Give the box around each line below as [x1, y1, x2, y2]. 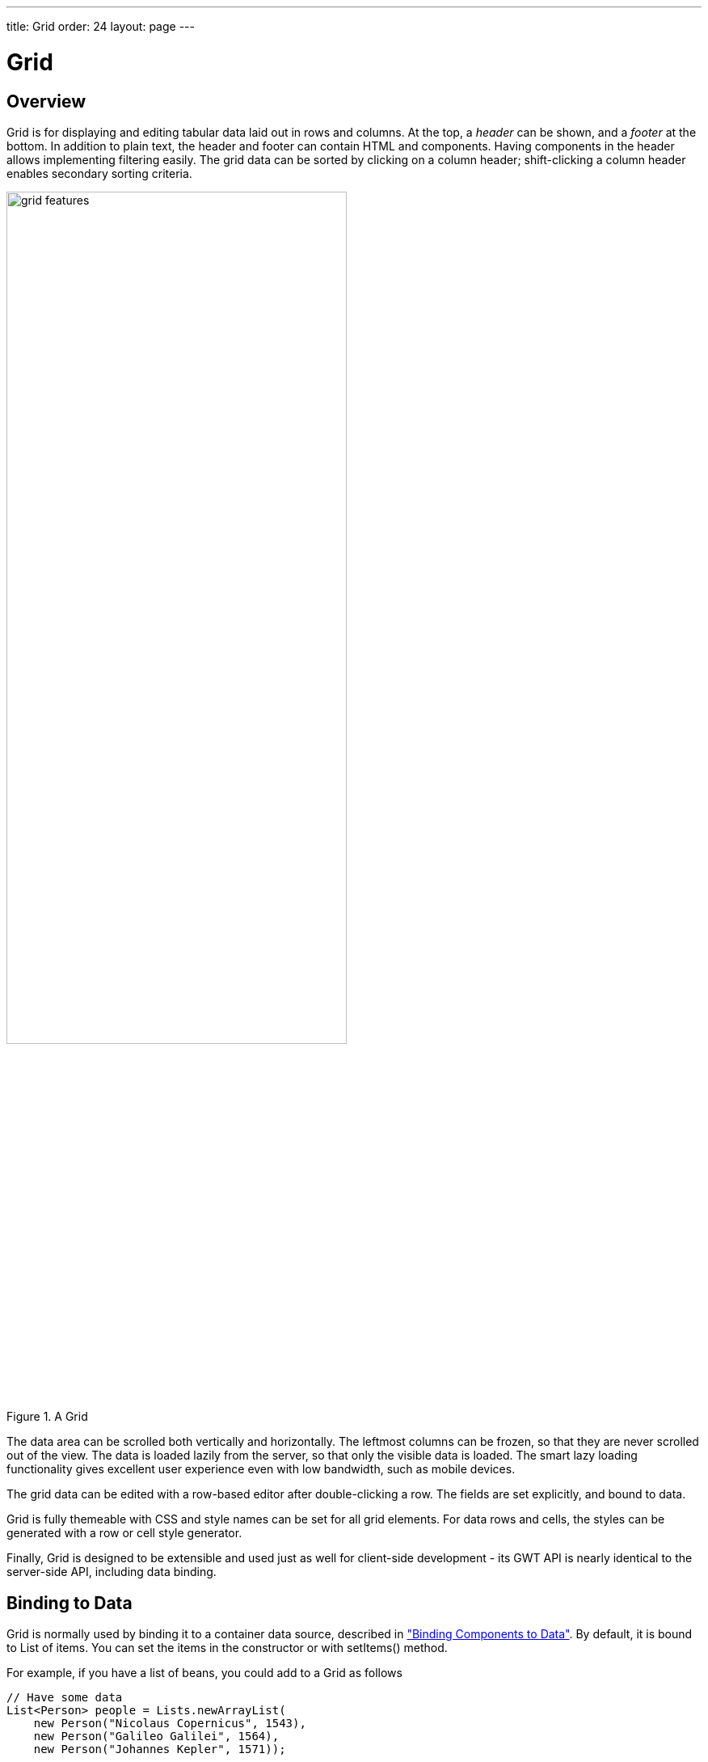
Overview [6, 91, 86, 112]
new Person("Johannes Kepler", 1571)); [33, 1743, 286, 1756]
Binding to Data [6, 1592, 133, 1613]
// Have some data [6, 1691, 123, 1705]
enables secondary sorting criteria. [6, 166, 192, 180]
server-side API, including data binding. [6, 1565, 217, 1579]
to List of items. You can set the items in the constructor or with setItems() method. [6, 1641, 448, 1655]
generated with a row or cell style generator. [6, 1526, 242, 1540]
